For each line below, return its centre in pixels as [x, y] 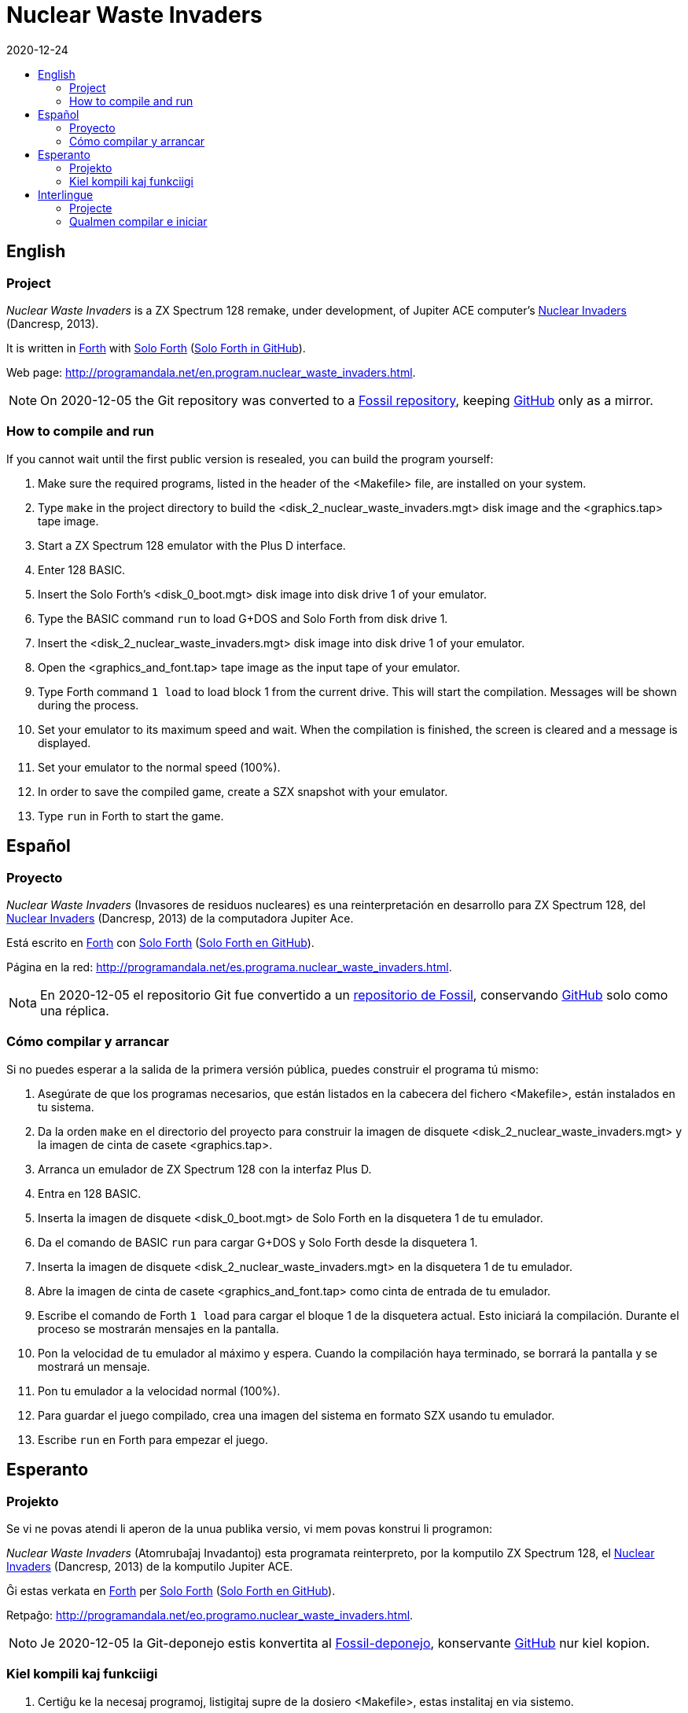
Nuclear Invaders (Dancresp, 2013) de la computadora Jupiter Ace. [180, 918]
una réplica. [74, 1010]
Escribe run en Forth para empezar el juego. [153, 1439]
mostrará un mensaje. [94, 1366]
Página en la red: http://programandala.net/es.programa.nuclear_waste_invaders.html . [229, 967]
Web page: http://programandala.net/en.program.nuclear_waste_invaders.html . [211, 372]
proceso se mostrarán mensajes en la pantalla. [158, 1328]
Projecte [91, 208]
